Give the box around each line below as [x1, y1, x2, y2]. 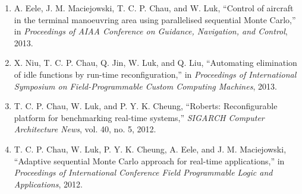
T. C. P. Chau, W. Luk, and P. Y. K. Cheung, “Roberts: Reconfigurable [14, 100, 278, 112]
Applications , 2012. [14, 177, 83, 190]
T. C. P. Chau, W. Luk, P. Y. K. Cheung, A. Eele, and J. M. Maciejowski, [14, 142, 287, 155]
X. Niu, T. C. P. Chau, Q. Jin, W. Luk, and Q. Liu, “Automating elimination [14, 56, 297, 69]
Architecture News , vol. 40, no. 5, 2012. [14, 123, 156, 135]
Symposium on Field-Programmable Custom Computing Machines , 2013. [14, 79, 277, 92]
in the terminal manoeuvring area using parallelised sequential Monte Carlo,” [14, 13, 296, 26]
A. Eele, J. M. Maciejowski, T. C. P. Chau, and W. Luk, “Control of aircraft [14, 2, 294, 14]
